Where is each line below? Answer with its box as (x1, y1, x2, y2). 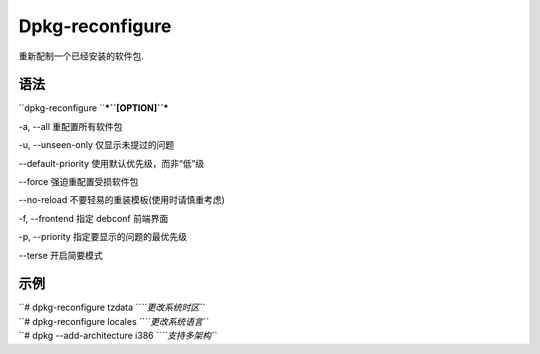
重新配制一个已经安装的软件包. (18, 50, 145, 62)
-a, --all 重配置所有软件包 (18, 120, 123, 132)
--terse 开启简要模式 (18, 249, 104, 261)
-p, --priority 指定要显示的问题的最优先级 (18, 231, 188, 243)
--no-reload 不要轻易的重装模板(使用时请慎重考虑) (18, 194, 225, 206)
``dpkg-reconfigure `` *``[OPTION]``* (18, 102, 169, 114)
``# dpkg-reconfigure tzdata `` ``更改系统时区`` (18, 301, 205, 314)
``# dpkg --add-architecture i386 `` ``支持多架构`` (18, 330, 217, 342)
